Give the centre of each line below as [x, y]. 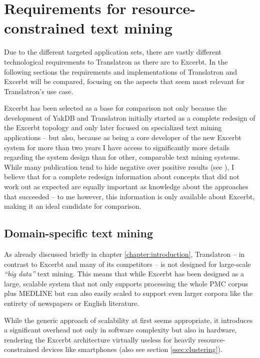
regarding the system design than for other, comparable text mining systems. [122, 157]
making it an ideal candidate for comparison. [73, 206]
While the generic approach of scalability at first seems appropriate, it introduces [128, 320]
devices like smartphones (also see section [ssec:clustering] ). [132, 349]
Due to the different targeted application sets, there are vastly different [113, 52]
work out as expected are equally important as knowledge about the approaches [126, 187]
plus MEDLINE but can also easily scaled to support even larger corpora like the [128, 293]
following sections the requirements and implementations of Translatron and [121, 71]
